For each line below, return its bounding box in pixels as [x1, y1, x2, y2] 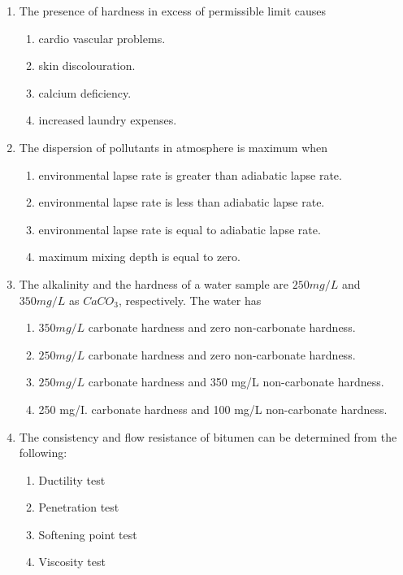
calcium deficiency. [38, 84, 132, 101]
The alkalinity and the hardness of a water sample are [19, 275, 289, 292]
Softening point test [38, 525, 137, 542]
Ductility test [38, 471, 106, 488]
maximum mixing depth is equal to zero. [38, 248, 240, 265]
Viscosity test [38, 553, 106, 570]
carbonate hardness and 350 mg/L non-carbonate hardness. [88, 373, 384, 390]
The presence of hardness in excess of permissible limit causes [19, 2, 326, 19]
